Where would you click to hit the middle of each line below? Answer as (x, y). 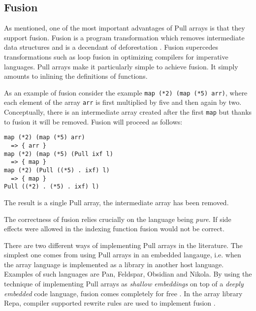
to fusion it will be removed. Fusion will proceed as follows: (93, 121)
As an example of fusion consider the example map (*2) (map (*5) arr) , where (126, 92)
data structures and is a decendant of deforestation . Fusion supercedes (111, 47)
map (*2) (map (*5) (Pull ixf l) (59, 154)
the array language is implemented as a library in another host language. (114, 264)
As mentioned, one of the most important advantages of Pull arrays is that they (125, 28)
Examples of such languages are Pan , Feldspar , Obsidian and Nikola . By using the (128, 274)
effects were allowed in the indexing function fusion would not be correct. (114, 229)
